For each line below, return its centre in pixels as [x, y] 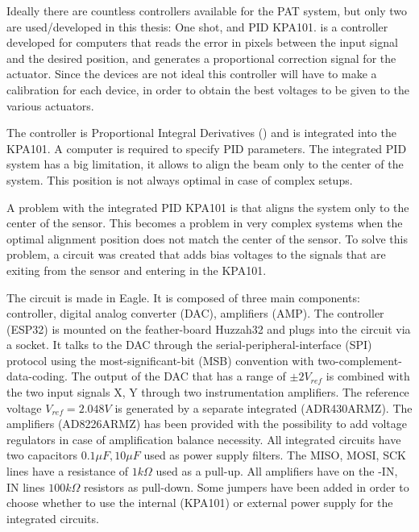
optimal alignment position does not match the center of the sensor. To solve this [207, 238]
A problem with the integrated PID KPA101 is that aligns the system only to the [208, 207]
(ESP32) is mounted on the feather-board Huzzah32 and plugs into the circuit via [209, 328]
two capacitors [42, 455]
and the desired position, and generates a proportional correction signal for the [201, 58]
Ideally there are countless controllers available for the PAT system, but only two [207, 10]
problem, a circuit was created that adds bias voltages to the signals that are [196, 254]
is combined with [368, 376]
